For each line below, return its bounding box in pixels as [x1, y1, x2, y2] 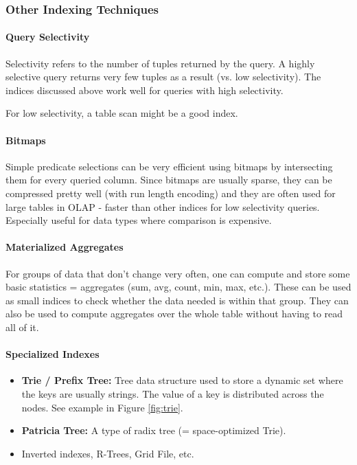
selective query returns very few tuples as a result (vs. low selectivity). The [5, 69, 321, 84]
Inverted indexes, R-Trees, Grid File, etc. [21, 446, 194, 460]
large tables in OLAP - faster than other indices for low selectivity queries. [5, 199, 320, 214]
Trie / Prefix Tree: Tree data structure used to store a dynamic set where [21, 373, 343, 387]
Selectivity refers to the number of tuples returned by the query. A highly [5, 56, 315, 70]
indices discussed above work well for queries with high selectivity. [5, 82, 284, 97]
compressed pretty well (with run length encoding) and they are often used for [5, 186, 336, 200]
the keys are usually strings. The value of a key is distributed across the [21, 386, 324, 400]
